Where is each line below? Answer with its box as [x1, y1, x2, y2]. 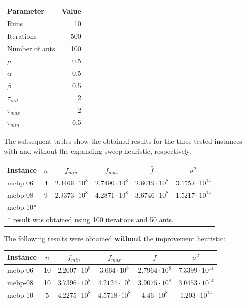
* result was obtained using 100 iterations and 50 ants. [7, 214, 174, 225]
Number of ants [7, 43, 55, 54]
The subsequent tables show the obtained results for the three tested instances [4, 136, 242, 146]
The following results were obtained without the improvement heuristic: [4, 233, 225, 244]
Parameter [7, 5, 44, 16]
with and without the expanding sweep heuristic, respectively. [4, 145, 191, 156]
